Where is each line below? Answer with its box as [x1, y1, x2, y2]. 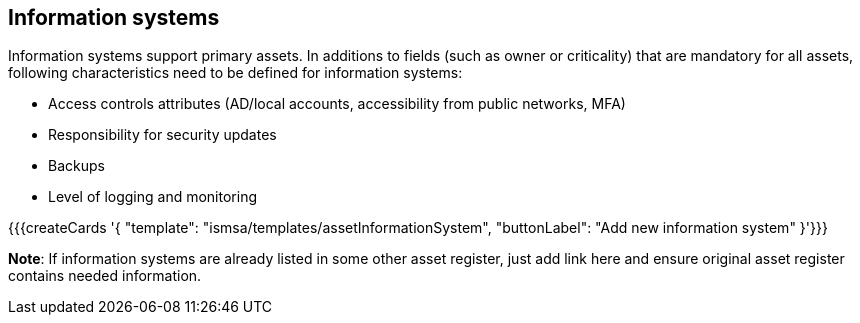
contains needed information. [8, 267, 202, 285]
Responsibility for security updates [48, 126, 277, 144]
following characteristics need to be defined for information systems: [8, 64, 463, 82]
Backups [48, 157, 105, 175]
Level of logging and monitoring [48, 188, 258, 206]
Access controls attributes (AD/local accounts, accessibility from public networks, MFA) [48, 95, 626, 113]
